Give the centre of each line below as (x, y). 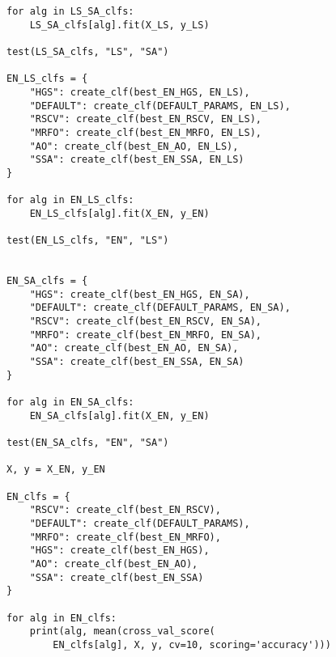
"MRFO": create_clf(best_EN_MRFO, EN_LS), (145, 132)
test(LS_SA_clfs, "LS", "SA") (88, 51)
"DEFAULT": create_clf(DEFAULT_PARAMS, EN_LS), (160, 106)
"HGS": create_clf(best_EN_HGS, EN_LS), (140, 92)
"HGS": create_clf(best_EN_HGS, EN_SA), (140, 294)
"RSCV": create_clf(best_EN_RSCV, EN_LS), (145, 119)
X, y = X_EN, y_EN (56, 470)
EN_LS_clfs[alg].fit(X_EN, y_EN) (119, 213)
